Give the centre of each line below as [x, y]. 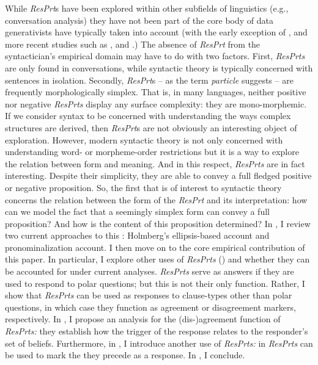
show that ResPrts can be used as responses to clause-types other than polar [149, 295]
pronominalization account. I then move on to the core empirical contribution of [155, 247]
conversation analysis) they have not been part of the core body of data [139, 20]
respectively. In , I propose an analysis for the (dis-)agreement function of [143, 319]
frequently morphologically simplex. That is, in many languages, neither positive [156, 92]
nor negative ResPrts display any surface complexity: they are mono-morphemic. [156, 103]
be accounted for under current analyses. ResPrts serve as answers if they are [150, 271]
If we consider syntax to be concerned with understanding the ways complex [148, 116]
